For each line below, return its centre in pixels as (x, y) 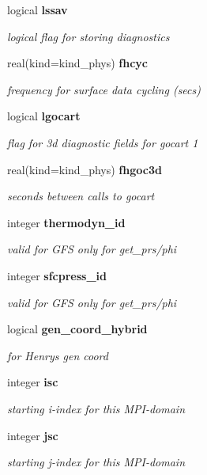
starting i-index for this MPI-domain (96, 408)
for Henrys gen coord (58, 355)
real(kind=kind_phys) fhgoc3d (85, 169)
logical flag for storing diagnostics (88, 36)
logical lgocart (44, 116)
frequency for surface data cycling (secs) (104, 89)
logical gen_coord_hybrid (77, 329)
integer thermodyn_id (66, 222)
